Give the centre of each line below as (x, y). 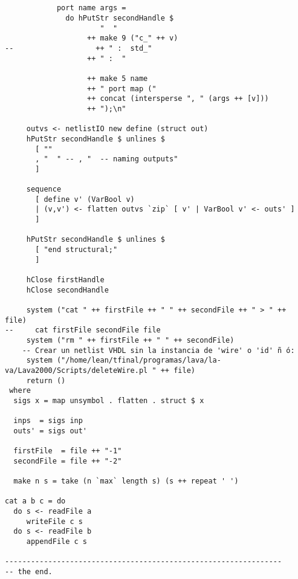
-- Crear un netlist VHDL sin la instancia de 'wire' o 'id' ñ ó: (158, 350)
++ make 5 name (118, 78)
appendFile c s (57, 542)
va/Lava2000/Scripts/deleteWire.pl (76, 370)
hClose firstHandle (65, 280)
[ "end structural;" (76, 250)
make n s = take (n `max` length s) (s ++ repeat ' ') (126, 481)
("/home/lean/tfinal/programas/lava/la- (139, 361)
